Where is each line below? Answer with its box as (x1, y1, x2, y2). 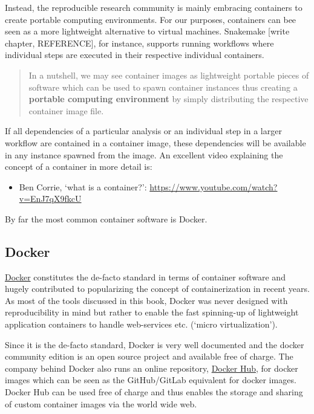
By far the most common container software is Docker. (5, 212, 208, 225)
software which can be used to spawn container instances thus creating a (28, 80, 298, 93)
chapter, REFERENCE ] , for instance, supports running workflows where (5, 36, 274, 49)
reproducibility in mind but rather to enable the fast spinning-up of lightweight (5, 306, 299, 319)
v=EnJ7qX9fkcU (19, 192, 82, 205)
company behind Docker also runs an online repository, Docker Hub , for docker (5, 361, 298, 374)
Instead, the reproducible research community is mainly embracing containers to (5, 1, 303, 13)
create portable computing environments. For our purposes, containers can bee (5, 13, 296, 25)
